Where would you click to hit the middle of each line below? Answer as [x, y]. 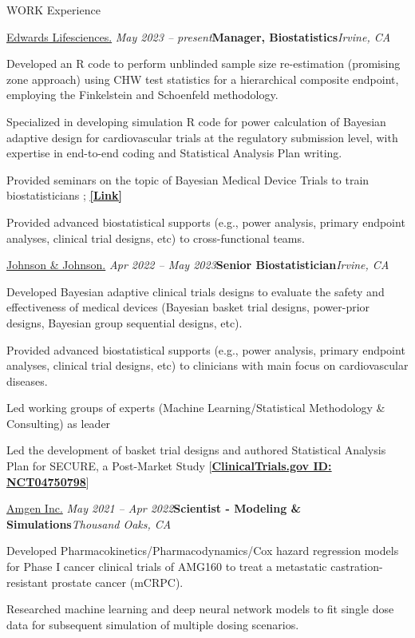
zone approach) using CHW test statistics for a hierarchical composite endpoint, [203, 79]
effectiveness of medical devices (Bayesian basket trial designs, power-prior [188, 307]
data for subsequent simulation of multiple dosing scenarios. [153, 624]
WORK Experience [53, 10]
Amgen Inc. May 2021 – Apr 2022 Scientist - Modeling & [154, 508]
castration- [357, 567]
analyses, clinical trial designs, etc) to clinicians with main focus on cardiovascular [207, 365]
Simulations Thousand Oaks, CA [89, 523]
